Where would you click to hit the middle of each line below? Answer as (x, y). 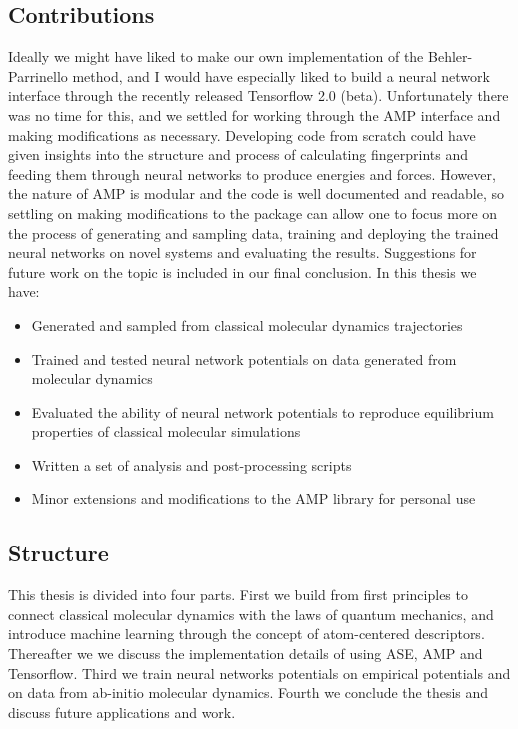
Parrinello (38, 75)
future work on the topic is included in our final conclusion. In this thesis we (242, 271)
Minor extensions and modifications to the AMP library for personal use (253, 498)
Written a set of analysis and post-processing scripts (191, 464)
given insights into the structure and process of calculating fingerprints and (238, 154)
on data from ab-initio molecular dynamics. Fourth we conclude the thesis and (248, 692)
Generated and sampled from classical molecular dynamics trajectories (247, 324)
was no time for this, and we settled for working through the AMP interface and (254, 114)
